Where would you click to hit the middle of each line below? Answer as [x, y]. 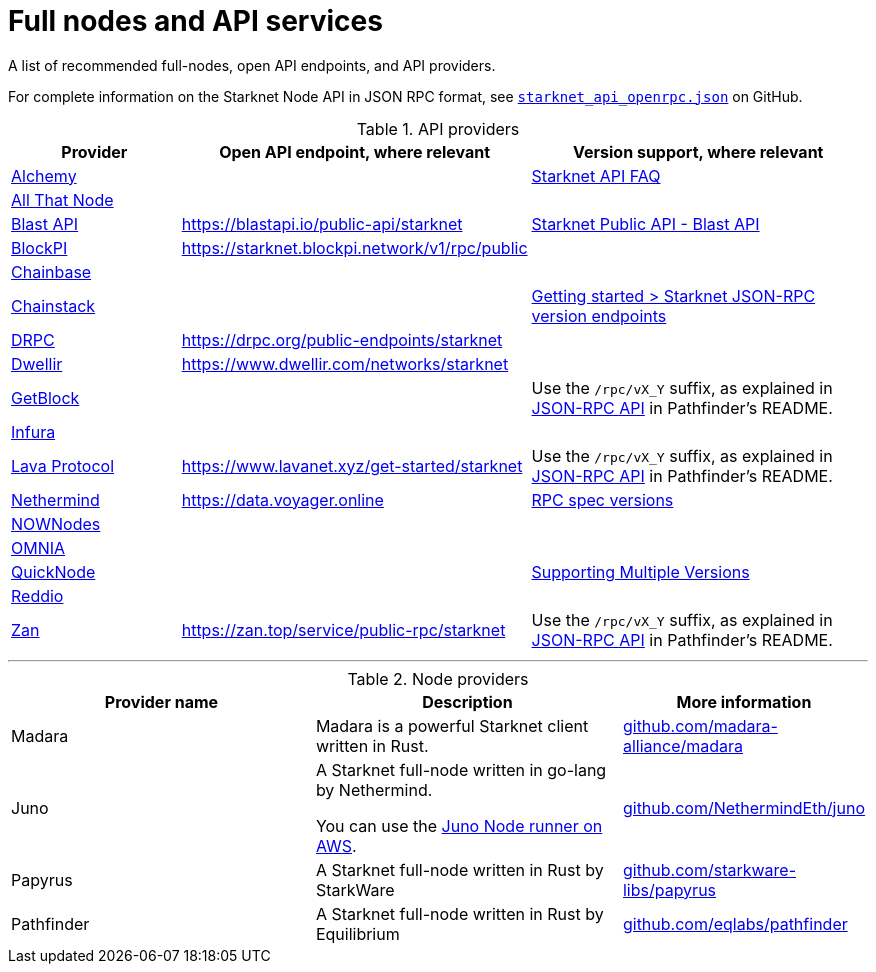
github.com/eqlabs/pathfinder [735, 923]
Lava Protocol [63, 465]
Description [467, 701]
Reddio [37, 595]
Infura [33, 431]
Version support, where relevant [698, 151]
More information [744, 701]
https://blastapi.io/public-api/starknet [322, 223]
